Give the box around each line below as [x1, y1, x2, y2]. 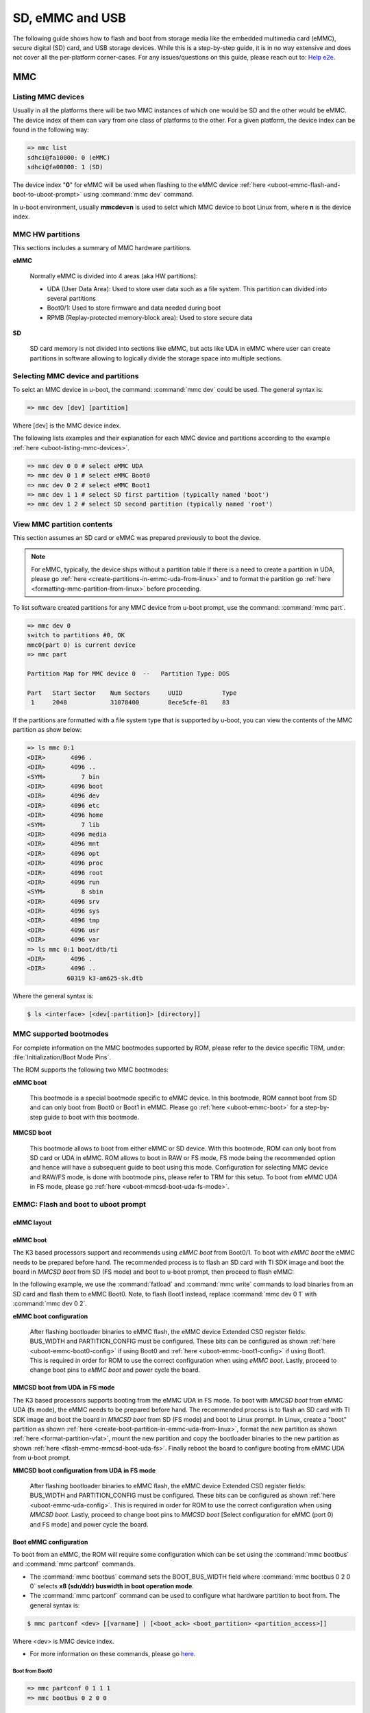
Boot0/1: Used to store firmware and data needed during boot [47, 304, 221, 312]
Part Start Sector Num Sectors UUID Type [27, 689, 237, 697]
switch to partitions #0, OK [27, 631, 125, 639]
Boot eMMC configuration [12, 1538, 88, 1546]
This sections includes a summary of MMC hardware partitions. [12, 244, 192, 252]
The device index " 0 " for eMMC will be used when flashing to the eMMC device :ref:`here [12, 181, 267, 189]
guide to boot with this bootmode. [43, 1113, 140, 1121]
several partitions [47, 294, 96, 302]
